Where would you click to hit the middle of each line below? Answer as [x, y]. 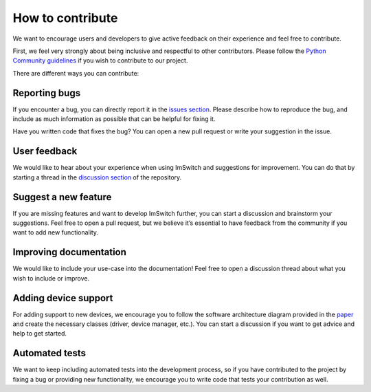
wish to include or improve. [51, 278]
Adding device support [63, 298]
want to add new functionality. [56, 232]
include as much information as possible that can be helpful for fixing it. [114, 119]
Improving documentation [70, 252]
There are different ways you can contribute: [76, 73]
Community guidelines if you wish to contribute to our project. [100, 61]
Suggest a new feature [62, 197]
